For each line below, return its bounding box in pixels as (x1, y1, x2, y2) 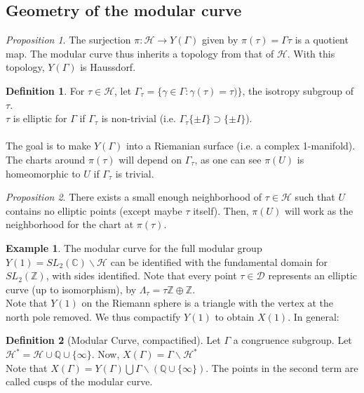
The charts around (6, 152, 86, 166)
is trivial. (115, 166, 154, 180)
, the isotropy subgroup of (242, 83, 354, 98)
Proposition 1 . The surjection (6, 32, 131, 47)
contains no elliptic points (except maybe (6, 203, 182, 218)
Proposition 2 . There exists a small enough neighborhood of (6, 189, 262, 204)
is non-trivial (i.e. (101, 111, 176, 126)
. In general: (288, 309, 339, 324)
